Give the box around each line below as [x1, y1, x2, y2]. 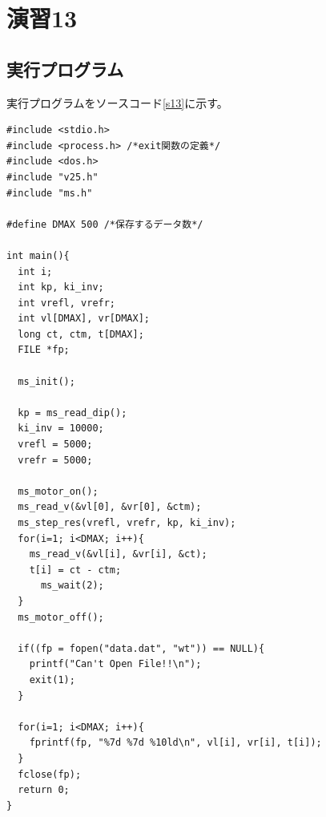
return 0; [18, 784, 70, 796]
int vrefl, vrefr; [18, 297, 116, 309]
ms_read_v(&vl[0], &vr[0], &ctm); [18, 501, 202, 513]
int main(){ [6, 249, 70, 261]
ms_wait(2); [40, 580, 104, 592]
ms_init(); [18, 375, 75, 387]
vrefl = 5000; [18, 439, 93, 451]
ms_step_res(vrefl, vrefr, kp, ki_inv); [18, 517, 236, 529]
